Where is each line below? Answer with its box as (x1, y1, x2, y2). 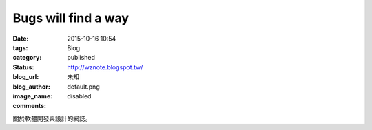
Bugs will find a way (12, 10, 130, 25)
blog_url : (12, 73, 39, 81)
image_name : (12, 91, 53, 100)
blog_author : (12, 83, 51, 91)
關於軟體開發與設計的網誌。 (12, 114, 92, 122)
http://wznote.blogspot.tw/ (67, 63, 143, 72)
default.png (67, 83, 100, 91)
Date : (12, 34, 29, 43)
